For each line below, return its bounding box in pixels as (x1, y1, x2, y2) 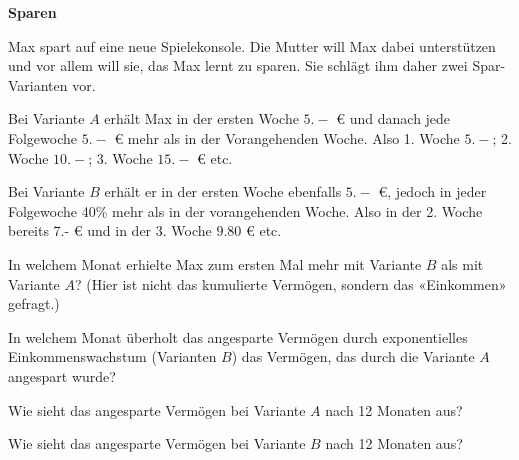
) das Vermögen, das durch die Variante (231, 346, 475, 367)
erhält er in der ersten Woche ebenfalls (104, 181, 342, 202)
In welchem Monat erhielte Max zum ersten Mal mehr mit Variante (8, 253, 422, 274)
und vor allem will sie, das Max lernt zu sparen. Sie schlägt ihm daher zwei (8, 55, 468, 76)
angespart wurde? (8, 365, 116, 386)
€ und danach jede (336, 108, 451, 129)
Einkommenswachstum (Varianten (8, 346, 217, 367)
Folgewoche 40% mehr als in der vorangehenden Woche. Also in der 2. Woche (8, 200, 483, 221)
